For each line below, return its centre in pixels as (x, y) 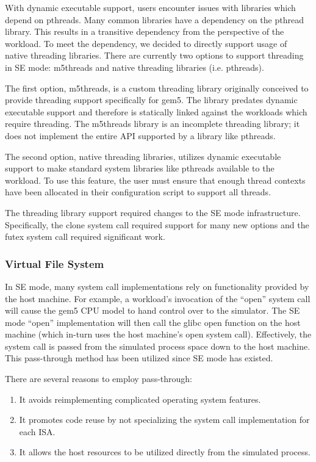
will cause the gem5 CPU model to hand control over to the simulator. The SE (153, 310)
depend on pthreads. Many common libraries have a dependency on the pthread (154, 19)
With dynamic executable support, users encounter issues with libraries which (150, 7)
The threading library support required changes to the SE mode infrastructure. (153, 212)
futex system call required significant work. (85, 236)
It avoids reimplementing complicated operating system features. (140, 399)
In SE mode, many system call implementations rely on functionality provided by (157, 286)
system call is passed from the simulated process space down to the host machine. (158, 346)
